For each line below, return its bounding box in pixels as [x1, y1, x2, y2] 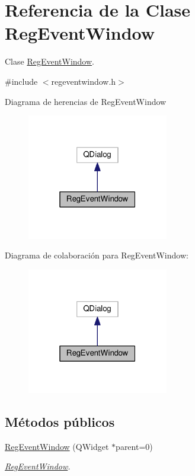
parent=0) [116, 440, 153, 452]
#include [5, 75, 38, 87]
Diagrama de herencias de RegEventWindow [5, 95, 167, 107]
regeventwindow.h [51, 75, 116, 87]
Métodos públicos [5, 412, 115, 430]
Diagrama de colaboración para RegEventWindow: [5, 249, 188, 261]
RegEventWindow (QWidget [5, 440, 109, 452]
